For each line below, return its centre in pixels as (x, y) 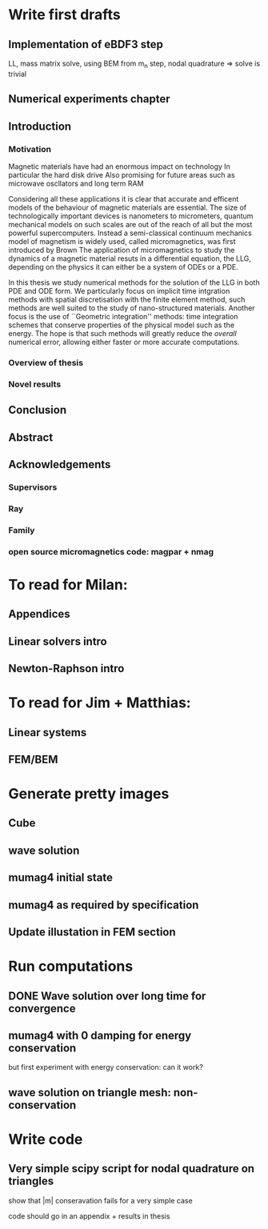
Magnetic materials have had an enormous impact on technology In (119, 166)
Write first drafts (65, 15)
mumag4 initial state (61, 878)
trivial (17, 74)
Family (22, 530)
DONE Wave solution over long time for (107, 996)
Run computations (71, 967)
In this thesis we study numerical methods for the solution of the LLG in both (134, 282)
